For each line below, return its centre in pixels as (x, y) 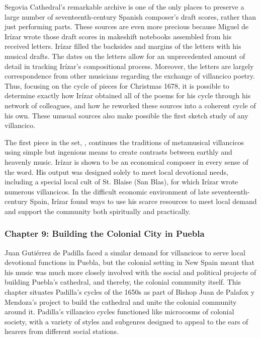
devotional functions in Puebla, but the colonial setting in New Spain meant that (130, 262)
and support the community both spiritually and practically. (98, 211)
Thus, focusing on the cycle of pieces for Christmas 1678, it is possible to (117, 85)
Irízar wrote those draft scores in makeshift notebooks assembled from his (118, 36)
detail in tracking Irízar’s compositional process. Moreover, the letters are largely (129, 66)
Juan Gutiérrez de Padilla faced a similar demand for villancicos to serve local (125, 252)
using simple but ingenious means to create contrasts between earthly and (118, 152)
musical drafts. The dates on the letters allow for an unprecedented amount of (125, 56)
